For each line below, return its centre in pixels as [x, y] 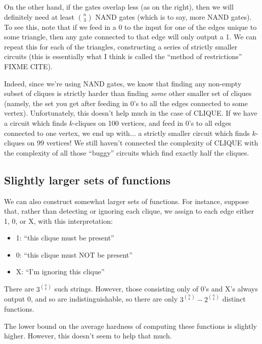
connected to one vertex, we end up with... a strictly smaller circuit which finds [127, 133]
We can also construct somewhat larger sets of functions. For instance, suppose [126, 201]
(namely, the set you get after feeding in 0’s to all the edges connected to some [126, 103]
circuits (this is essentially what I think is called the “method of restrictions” [123, 56]
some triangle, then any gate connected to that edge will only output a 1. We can [130, 37]
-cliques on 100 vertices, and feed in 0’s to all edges [152, 122]
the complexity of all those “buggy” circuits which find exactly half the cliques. [127, 152]
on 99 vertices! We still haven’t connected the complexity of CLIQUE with [143, 143]
